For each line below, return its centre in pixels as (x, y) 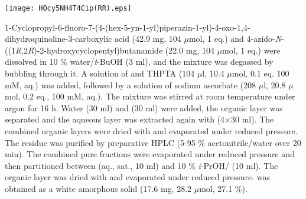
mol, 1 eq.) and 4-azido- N (235, 39)
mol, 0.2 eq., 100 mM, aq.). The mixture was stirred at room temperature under (150, 96)
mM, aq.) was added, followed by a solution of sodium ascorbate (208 (131, 84)
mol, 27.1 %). (223, 188)
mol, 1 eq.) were (251, 50)
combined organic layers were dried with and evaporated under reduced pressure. (151, 131)
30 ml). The (253, 119)
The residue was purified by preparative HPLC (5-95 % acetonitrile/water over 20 (153, 142)
